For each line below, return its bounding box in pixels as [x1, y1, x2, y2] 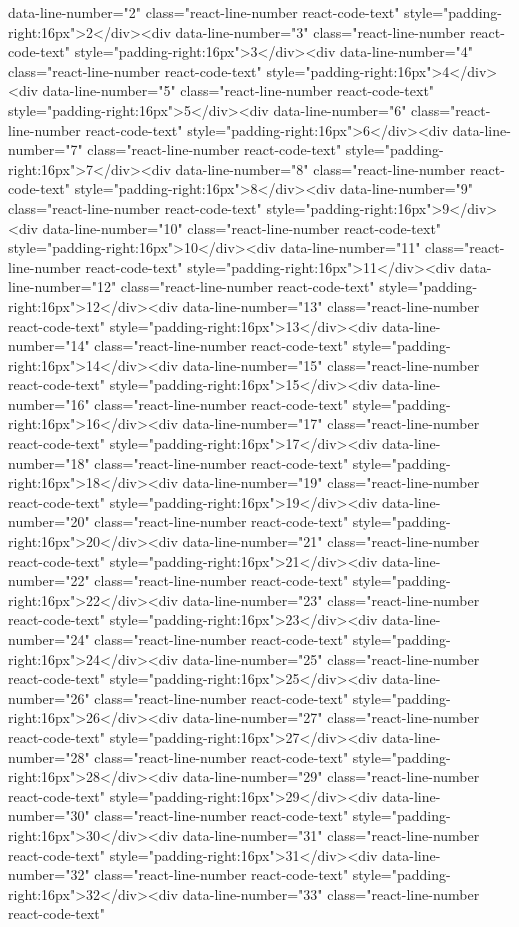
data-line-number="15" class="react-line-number [182, 354, 480, 375]
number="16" [8, 393, 90, 414]
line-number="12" [8, 276, 117, 297]
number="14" [8, 335, 90, 356]
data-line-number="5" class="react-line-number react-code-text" [42, 80, 435, 101]
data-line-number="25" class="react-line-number [182, 648, 480, 669]
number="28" [8, 746, 90, 767]
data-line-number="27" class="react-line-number [182, 707, 480, 728]
